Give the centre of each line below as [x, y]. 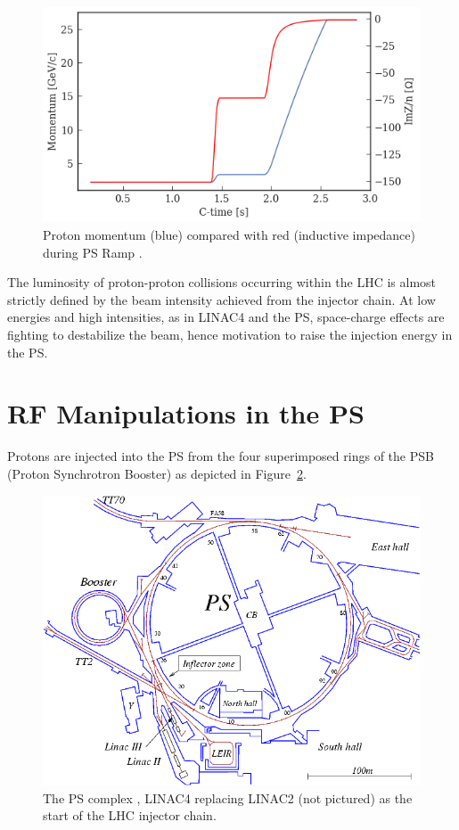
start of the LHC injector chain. [130, 815]
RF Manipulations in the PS [186, 413]
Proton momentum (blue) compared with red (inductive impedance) [229, 235]
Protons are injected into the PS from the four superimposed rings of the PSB [221, 456]
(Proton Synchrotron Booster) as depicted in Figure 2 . [157, 473]
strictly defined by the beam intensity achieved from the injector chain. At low [221, 299]
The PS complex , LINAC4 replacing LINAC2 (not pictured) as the [228, 797]
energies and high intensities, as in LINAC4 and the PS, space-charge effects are [226, 317]
